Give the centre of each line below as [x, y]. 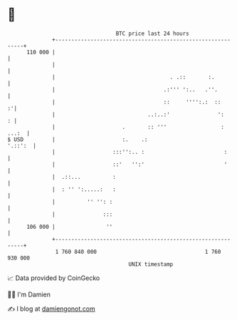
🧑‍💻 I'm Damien [29, 294]
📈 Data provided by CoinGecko [54, 278]
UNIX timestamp [151, 264]
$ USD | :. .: [78, 139]
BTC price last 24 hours [153, 33]
